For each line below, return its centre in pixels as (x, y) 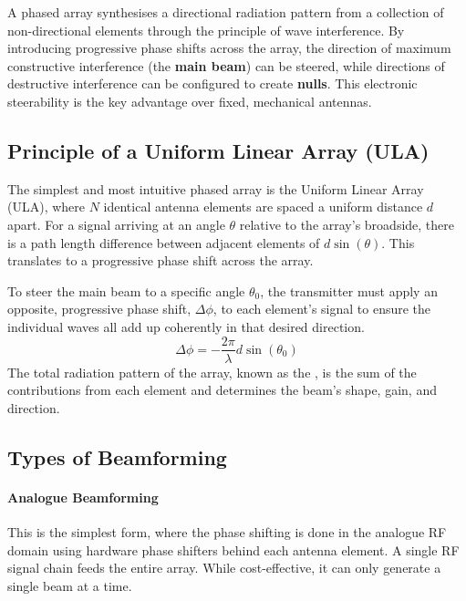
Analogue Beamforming (83, 497)
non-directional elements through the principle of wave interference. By (206, 30)
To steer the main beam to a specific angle (126, 290)
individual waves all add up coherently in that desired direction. (186, 326)
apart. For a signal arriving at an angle (116, 224)
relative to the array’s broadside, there (347, 224)
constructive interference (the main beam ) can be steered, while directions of (226, 65)
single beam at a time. (70, 585)
